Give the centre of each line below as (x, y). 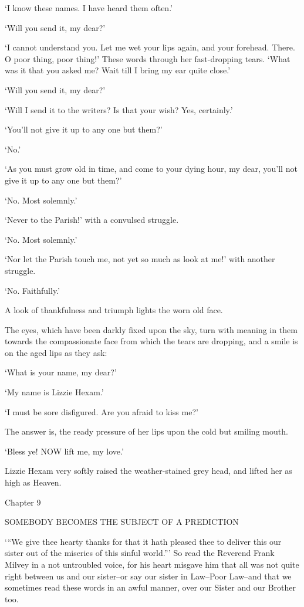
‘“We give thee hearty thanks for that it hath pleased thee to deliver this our (143, 541)
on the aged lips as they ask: (56, 352)
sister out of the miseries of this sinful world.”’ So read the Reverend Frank (140, 553)
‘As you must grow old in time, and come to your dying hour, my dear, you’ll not (151, 169)
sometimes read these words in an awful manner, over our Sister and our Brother (150, 587)
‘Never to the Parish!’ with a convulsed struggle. (92, 220)
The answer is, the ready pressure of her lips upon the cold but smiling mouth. (146, 431)
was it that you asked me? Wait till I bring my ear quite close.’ (118, 70)
